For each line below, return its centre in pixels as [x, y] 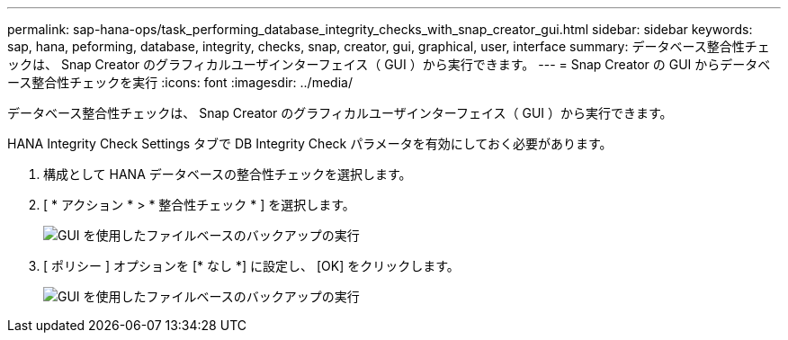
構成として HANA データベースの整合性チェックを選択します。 [228, 174]
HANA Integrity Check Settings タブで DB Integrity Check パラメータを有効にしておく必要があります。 [310, 143]
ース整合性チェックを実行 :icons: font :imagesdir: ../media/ [180, 82]
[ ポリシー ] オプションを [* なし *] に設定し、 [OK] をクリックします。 [251, 266]
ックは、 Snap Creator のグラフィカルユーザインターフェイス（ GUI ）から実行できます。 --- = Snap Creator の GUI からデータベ [389, 64]
